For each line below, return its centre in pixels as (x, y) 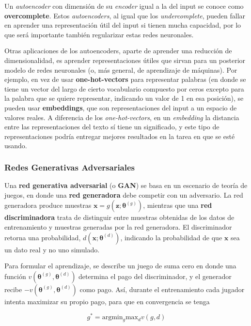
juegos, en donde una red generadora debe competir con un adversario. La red (124, 194)
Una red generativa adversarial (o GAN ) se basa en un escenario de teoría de (126, 185)
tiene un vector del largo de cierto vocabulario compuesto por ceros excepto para (124, 88)
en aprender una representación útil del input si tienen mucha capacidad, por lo (123, 25)
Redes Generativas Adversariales (70, 167)
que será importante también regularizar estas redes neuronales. (99, 34)
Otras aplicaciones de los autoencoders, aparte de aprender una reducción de (118, 51)
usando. (16, 146)
